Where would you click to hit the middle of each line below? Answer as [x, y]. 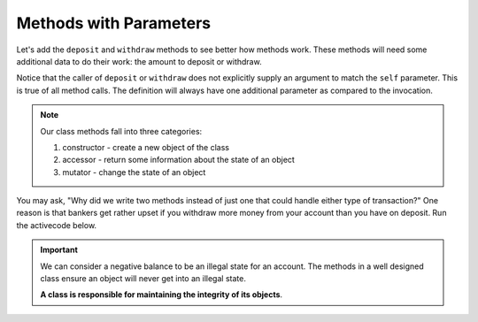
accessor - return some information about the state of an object [179, 160]
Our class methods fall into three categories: [121, 131]
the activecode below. [57, 225]
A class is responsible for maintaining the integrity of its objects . [162, 295]
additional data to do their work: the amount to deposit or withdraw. [139, 61]
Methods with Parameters [114, 23]
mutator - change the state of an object [134, 172]
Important [59, 250]
